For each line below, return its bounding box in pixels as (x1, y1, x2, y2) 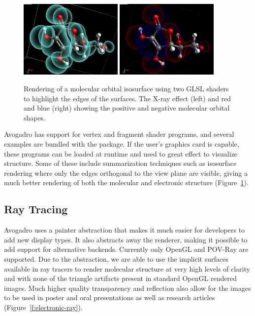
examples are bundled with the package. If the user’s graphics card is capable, (4, 138, 239, 149)
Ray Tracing (4, 201, 68, 217)
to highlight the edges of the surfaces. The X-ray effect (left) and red (24, 93, 231, 103)
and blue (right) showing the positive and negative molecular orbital (24, 103, 230, 113)
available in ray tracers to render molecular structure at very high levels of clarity (4, 263, 250, 274)
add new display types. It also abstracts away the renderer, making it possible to (4, 234, 248, 244)
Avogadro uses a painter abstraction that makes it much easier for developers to (4, 225, 245, 235)
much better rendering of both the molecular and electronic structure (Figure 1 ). (4, 177, 249, 188)
